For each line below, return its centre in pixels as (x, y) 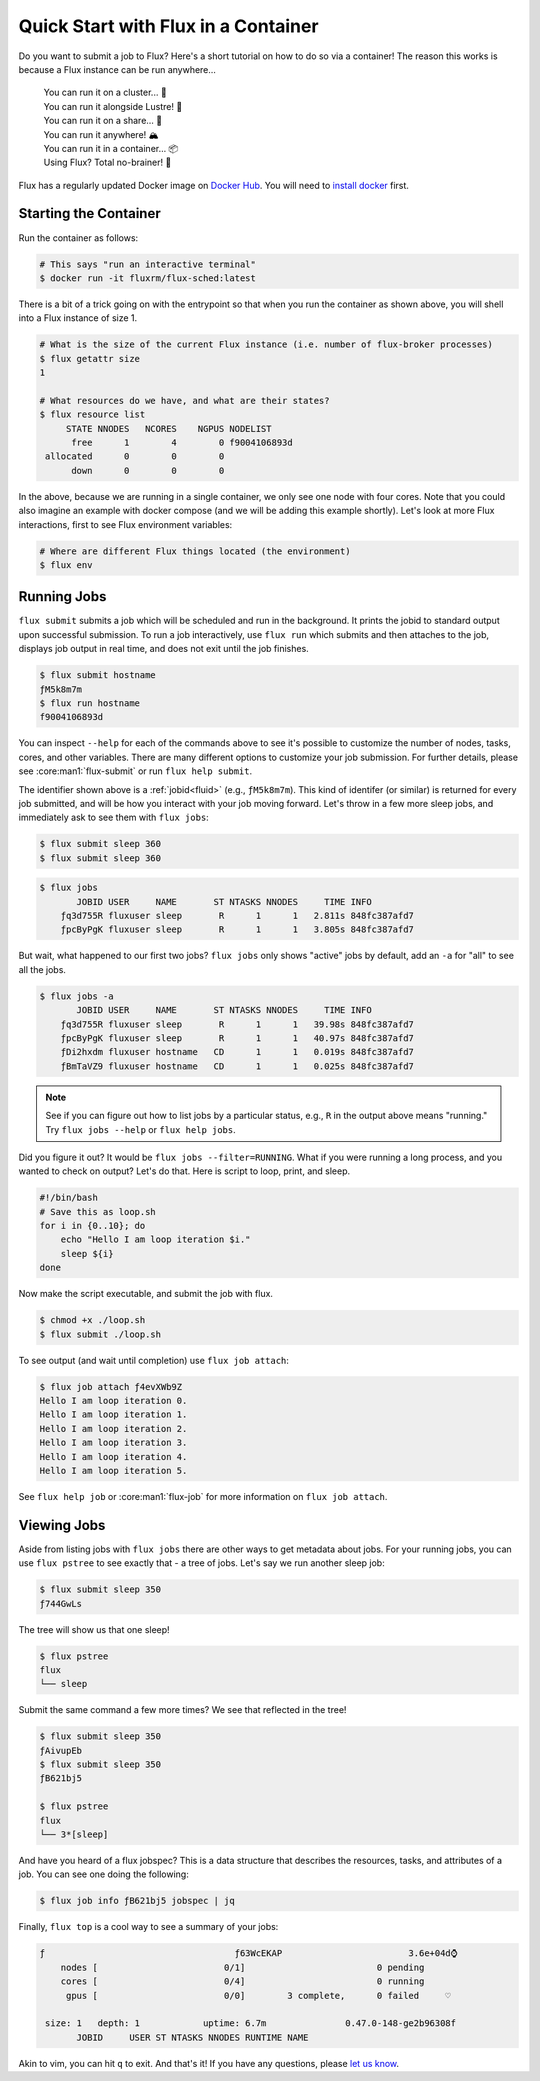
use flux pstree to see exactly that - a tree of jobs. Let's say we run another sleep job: (201, 1563)
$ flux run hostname (89, 703)
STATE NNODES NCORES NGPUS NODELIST (168, 428)
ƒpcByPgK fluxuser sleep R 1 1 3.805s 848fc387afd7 (237, 929)
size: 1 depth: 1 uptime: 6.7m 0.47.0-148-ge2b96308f (251, 2023)
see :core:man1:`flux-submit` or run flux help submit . (135, 771)
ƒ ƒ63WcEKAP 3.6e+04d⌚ (249, 1953)
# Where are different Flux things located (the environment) (195, 551)
